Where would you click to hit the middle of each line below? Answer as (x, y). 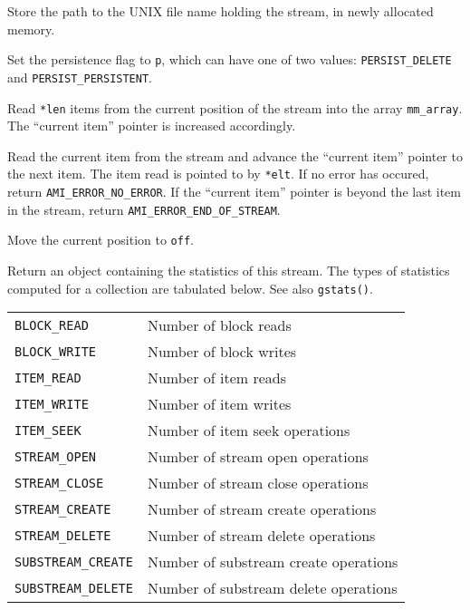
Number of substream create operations (273, 562)
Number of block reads (219, 325)
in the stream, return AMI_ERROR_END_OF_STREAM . (144, 209)
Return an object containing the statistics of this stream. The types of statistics (229, 270)
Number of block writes (222, 352)
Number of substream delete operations (272, 588)
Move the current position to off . (101, 240)
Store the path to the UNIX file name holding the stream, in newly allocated (221, 11)
